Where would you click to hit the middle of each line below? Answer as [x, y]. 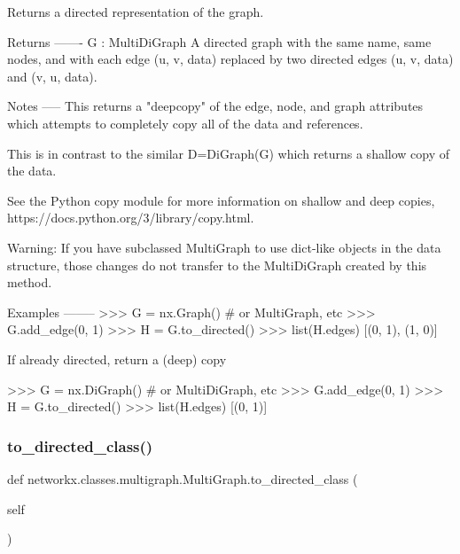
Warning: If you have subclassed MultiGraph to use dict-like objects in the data [224, 247]
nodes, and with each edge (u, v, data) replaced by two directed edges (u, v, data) [230, 59]
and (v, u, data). [52, 76]
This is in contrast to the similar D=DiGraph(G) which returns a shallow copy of [229, 153]
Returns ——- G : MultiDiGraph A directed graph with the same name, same [219, 41]
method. [30, 282]
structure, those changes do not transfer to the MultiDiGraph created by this [217, 265]
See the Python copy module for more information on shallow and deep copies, [221, 200]
